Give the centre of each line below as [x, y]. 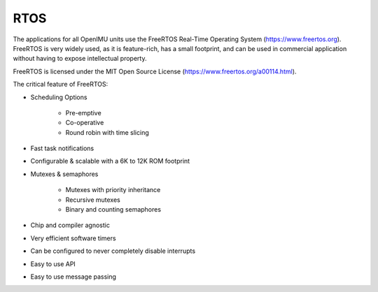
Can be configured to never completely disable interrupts [113, 251]
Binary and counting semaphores [113, 210]
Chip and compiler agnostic [70, 225]
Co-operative [85, 123]
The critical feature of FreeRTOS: [61, 85]
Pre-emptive [83, 112]
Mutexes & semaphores [64, 174]
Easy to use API [53, 264]
